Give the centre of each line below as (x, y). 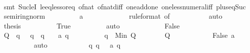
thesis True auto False (92, 25)
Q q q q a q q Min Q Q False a (119, 35)
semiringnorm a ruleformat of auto (113, 16)
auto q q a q (77, 44)
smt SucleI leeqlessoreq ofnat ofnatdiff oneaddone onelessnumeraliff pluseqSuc (125, 6)
